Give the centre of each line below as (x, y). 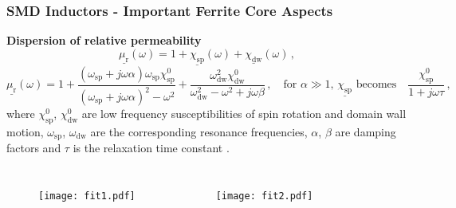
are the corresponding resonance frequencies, (199, 131)
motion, (25, 131)
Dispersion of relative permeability (104, 40)
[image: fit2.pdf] (264, 196)
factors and (34, 148)
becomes (376, 85)
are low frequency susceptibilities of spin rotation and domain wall (244, 113)
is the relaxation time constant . (151, 148)
